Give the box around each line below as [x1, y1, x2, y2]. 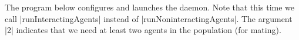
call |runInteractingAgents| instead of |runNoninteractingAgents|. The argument [5, 12, 293, 24]
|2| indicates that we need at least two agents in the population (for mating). [5, 24, 281, 36]
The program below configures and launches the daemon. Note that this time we [5, 1, 295, 13]
